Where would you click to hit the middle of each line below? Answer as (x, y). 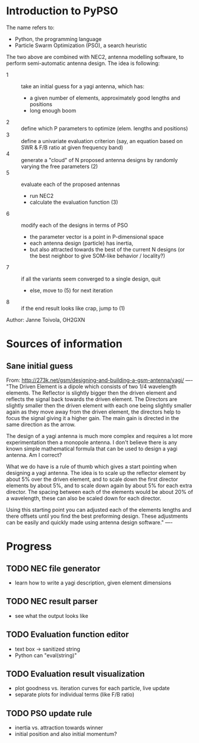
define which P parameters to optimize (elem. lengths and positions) (105, 128)
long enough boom (53, 110)
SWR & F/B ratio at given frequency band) (72, 147)
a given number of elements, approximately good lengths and (105, 98)
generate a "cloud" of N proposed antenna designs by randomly (99, 160)
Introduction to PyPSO (62, 11)
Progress (29, 547)
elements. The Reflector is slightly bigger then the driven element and (91, 393)
